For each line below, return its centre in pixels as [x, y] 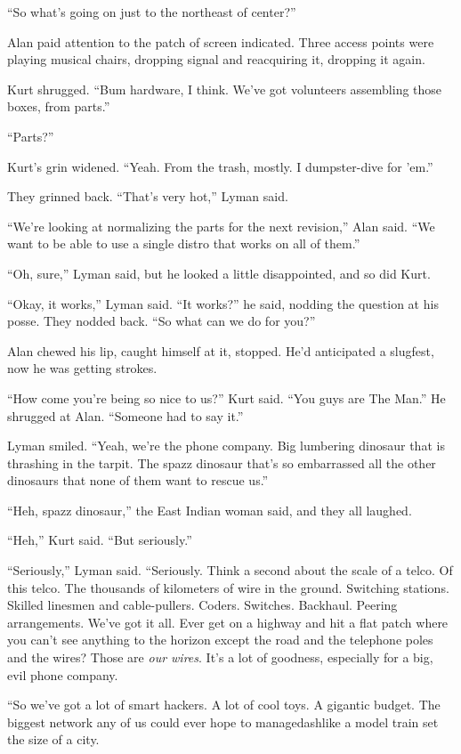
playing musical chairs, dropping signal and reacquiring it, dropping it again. [216, 59]
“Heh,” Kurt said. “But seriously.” [100, 540]
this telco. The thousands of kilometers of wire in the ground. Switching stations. [228, 587]
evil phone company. [63, 674]
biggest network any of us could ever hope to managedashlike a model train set [223, 722]
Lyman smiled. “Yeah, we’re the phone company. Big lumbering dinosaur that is [226, 446]
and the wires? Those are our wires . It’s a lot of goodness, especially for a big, [220, 657]
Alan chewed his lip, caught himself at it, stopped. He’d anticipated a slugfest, [221, 350]
